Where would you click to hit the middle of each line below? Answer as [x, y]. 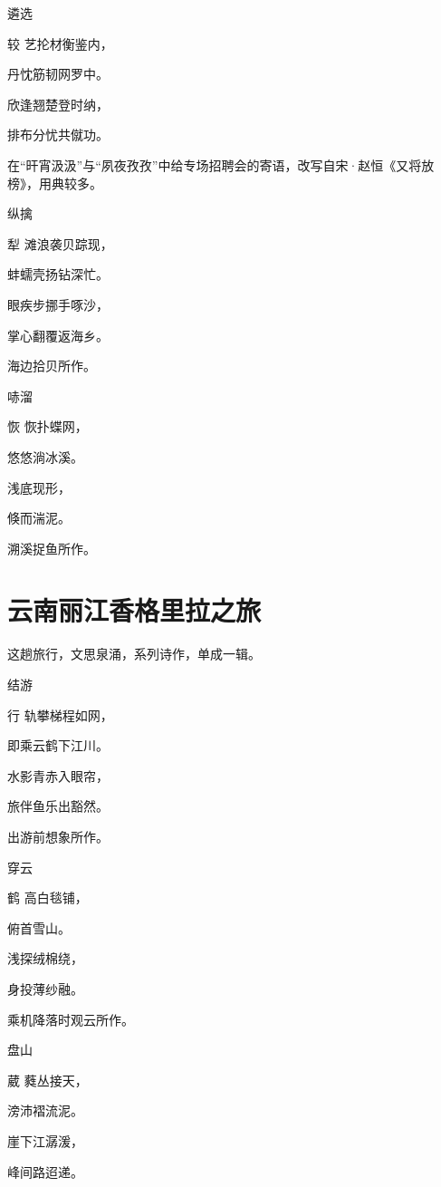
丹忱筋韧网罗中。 [58, 74]
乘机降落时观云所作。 [71, 1019]
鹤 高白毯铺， [48, 897]
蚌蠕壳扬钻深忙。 [58, 274]
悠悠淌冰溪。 [45, 456]
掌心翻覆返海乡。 [58, 335]
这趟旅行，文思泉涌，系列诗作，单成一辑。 [134, 654]
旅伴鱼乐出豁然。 [58, 806]
